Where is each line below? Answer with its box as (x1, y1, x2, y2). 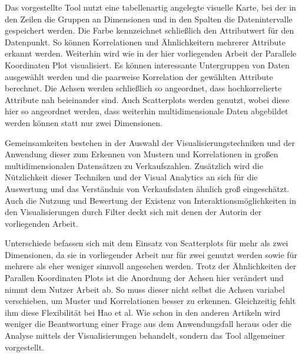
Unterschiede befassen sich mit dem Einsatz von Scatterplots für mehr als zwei (5, 237, 288, 249)
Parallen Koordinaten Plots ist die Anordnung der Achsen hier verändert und (5, 272, 284, 284)
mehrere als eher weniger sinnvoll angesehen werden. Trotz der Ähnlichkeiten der (5, 260, 297, 272)
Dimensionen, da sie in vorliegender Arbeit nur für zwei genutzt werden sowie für (5, 248, 297, 260)
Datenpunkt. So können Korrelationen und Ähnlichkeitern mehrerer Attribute (5, 35, 286, 48)
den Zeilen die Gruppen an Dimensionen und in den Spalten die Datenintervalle (5, 12, 293, 25)
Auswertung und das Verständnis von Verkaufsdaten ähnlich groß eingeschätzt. (5, 182, 290, 194)
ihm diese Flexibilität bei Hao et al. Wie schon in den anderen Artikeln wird (5, 306, 281, 318)
